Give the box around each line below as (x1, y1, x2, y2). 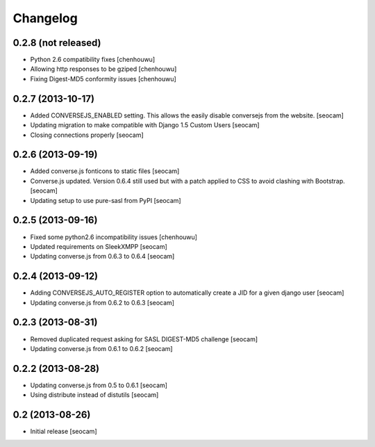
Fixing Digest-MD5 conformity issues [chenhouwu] (30, 74, 176, 83)
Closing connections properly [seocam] (30, 131, 144, 139)
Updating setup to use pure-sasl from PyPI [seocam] (30, 196, 181, 204)
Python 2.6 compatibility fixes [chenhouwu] (30, 56, 156, 64)
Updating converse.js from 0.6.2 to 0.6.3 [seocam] (30, 298, 175, 307)
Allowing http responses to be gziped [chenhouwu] (30, 65, 177, 73)
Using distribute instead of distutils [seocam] (30, 391, 159, 399)
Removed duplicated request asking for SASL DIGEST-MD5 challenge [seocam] (30, 334, 258, 343)
